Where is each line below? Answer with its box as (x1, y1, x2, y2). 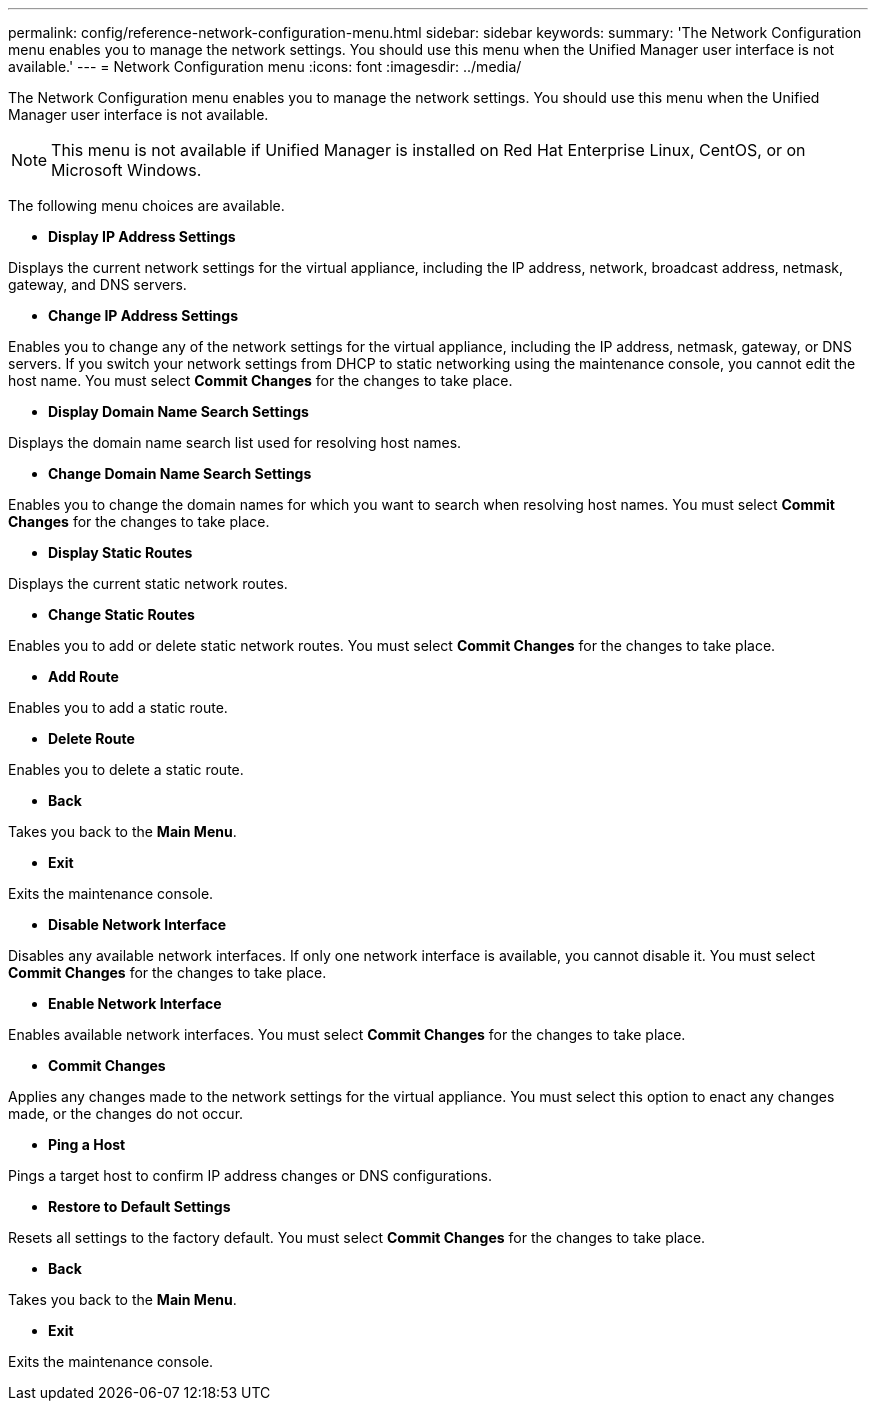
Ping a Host (48, 1136, 126, 1153)
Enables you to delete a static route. (8, 761, 244, 778)
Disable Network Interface (48, 916, 227, 933)
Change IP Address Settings (48, 307, 239, 324)
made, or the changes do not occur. (8, 1105, 244, 1122)
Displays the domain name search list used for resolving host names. (8, 434, 462, 451)
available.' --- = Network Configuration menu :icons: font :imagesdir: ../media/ (8, 58, 522, 75)
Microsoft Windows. (51, 160, 202, 180)
